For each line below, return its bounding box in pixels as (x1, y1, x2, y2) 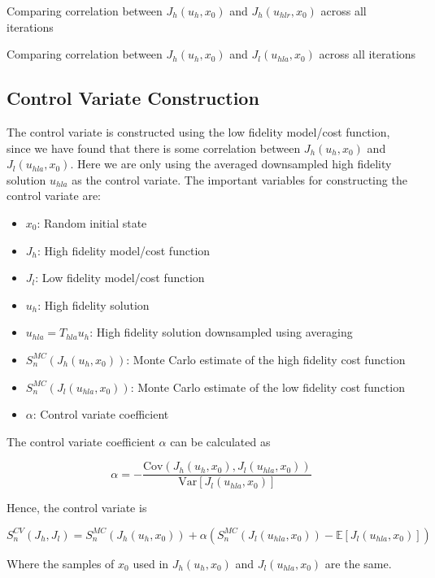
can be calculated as (170, 432, 271, 450)
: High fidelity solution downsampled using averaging (89, 324, 353, 341)
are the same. (324, 554, 392, 571)
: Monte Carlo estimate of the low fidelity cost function (130, 378, 405, 395)
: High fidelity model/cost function (37, 241, 211, 259)
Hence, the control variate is (7, 499, 147, 516)
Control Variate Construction (7, 85, 259, 111)
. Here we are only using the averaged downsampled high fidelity (70, 155, 392, 172)
